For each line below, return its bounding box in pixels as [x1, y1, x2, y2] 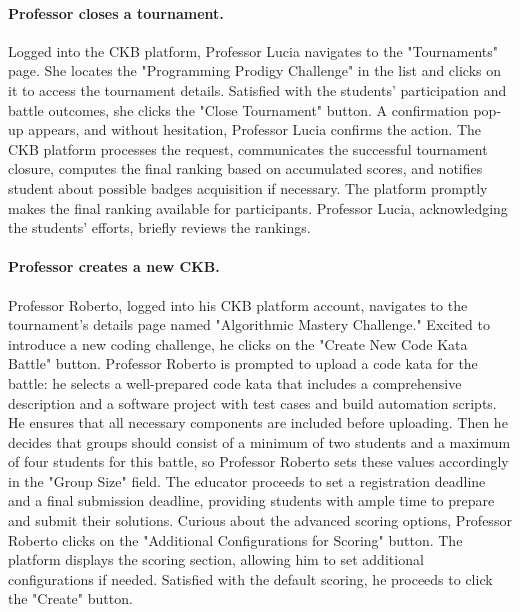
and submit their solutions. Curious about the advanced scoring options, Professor [8, 510, 512, 531]
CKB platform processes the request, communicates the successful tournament [8, 138, 488, 159]
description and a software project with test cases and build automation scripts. [8, 392, 497, 413]
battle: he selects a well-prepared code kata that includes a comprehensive [8, 372, 462, 393]
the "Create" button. [8, 588, 133, 609]
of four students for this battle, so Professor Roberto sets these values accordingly [8, 451, 509, 472]
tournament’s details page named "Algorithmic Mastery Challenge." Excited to [8, 314, 490, 335]
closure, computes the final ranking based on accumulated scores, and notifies [8, 158, 483, 179]
